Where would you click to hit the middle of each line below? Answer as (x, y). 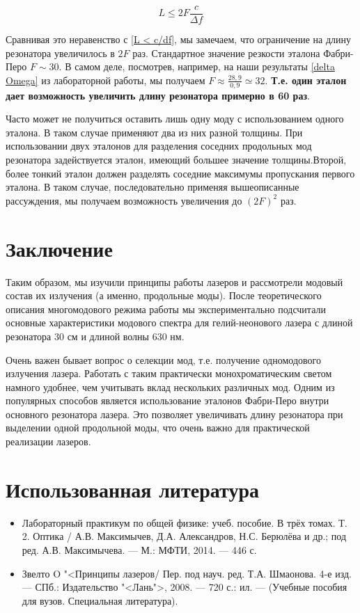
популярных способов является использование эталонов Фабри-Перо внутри (167, 400)
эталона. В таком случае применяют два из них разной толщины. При (154, 132)
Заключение (59, 248)
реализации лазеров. (48, 441)
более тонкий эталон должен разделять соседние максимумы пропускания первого (180, 173)
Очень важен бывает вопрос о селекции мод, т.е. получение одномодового (163, 359)
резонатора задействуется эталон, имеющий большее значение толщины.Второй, (176, 160)
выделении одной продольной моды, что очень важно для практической (158, 428)
